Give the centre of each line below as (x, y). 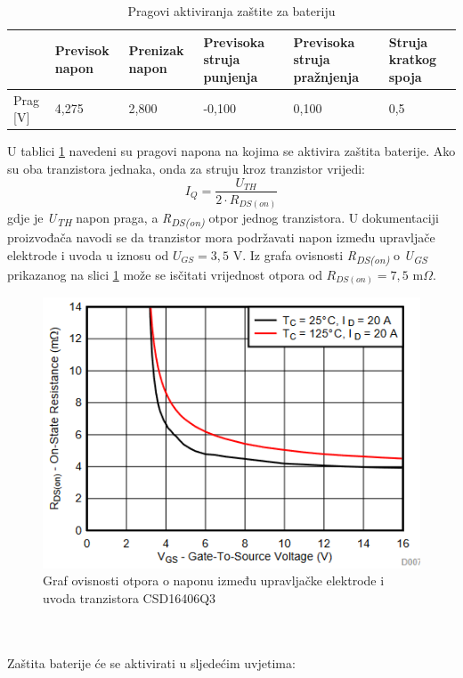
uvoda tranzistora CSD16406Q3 (130, 597)
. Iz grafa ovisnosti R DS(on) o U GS (335, 256)
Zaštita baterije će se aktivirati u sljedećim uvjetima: (151, 662)
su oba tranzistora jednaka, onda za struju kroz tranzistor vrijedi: (186, 168)
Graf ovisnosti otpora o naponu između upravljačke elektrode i (214, 580)
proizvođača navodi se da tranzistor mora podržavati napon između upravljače (221, 237)
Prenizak (156, 50)
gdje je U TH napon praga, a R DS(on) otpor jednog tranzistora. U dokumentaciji (223, 219)
